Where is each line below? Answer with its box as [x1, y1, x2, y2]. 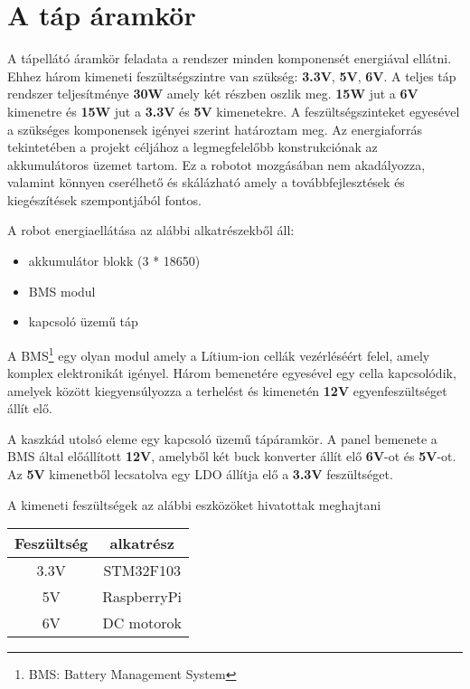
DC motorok [102, 612, 182, 634]
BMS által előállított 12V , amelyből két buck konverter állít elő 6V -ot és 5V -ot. [7, 447, 456, 466]
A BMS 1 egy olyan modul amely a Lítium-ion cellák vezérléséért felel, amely [7, 343, 430, 364]
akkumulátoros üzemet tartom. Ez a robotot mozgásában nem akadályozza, [7, 155, 426, 174]
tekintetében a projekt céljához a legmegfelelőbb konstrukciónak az [7, 137, 378, 156]
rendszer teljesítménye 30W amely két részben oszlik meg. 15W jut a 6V [7, 84, 418, 103]
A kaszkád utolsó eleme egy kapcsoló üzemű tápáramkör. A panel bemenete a [7, 429, 437, 448]
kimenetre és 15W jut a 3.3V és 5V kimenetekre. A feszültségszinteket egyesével [7, 101, 460, 120]
